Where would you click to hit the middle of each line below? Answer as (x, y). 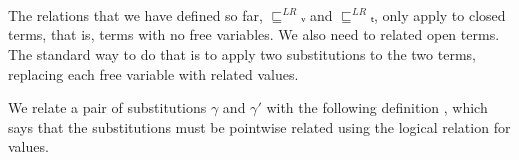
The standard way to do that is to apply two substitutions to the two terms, (242, 53)
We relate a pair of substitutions (107, 107)
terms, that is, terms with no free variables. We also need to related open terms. (254, 34)
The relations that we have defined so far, (135, 14)
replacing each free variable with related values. (153, 73)
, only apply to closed (440, 14)
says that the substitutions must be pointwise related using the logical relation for (259, 126)
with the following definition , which (377, 107)
